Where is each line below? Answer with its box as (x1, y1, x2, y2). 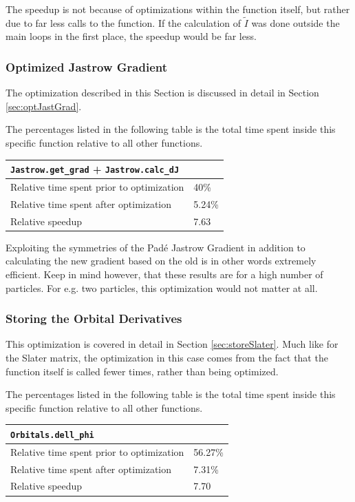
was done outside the (251, 15, 340, 30)
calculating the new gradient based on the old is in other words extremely (6, 253, 316, 268)
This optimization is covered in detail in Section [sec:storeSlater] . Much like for (6, 337, 338, 351)
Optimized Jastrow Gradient (6, 58, 168, 75)
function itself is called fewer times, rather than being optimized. (6, 364, 279, 378)
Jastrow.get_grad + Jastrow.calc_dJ (10, 162, 180, 176)
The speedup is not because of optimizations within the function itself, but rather (6, 2, 350, 16)
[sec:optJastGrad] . (6, 98, 82, 113)
